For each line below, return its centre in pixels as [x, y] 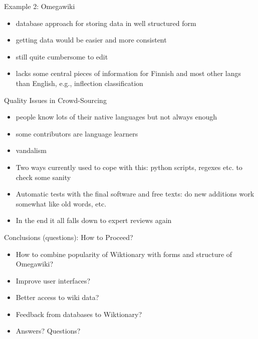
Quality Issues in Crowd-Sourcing [55, 100]
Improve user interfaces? [53, 280]
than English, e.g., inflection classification [79, 83]
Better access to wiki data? [57, 297]
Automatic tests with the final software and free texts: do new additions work [135, 194]
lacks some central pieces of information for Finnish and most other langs [128, 73]
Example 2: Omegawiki [40, 6]
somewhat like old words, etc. [61, 203]
